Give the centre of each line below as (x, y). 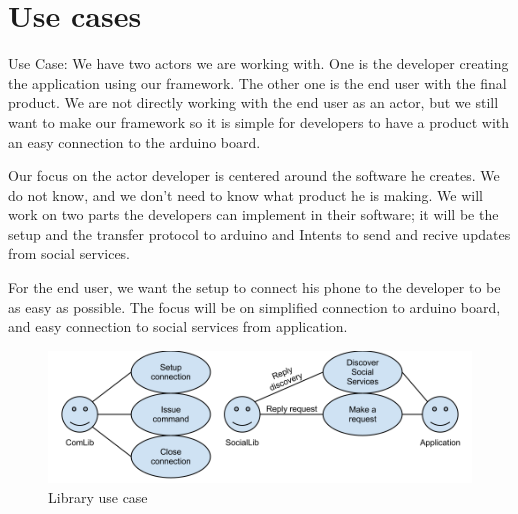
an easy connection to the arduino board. (134, 141)
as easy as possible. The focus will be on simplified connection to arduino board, (254, 306)
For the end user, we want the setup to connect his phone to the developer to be (254, 287)
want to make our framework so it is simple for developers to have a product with (259, 121)
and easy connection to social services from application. (178, 326)
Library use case (98, 496)
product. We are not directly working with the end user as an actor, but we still (253, 102)
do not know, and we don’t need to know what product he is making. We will (245, 194)
